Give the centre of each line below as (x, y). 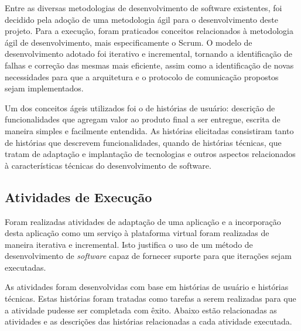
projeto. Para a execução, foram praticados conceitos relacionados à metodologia (149, 31)
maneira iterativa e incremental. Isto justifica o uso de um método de (129, 244)
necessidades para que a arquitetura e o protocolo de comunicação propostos (142, 76)
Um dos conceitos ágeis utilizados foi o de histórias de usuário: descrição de (140, 108)
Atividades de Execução (78, 197)
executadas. (25, 267)
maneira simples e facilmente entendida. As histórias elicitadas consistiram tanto (149, 130)
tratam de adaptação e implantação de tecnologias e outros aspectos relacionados (150, 154)
